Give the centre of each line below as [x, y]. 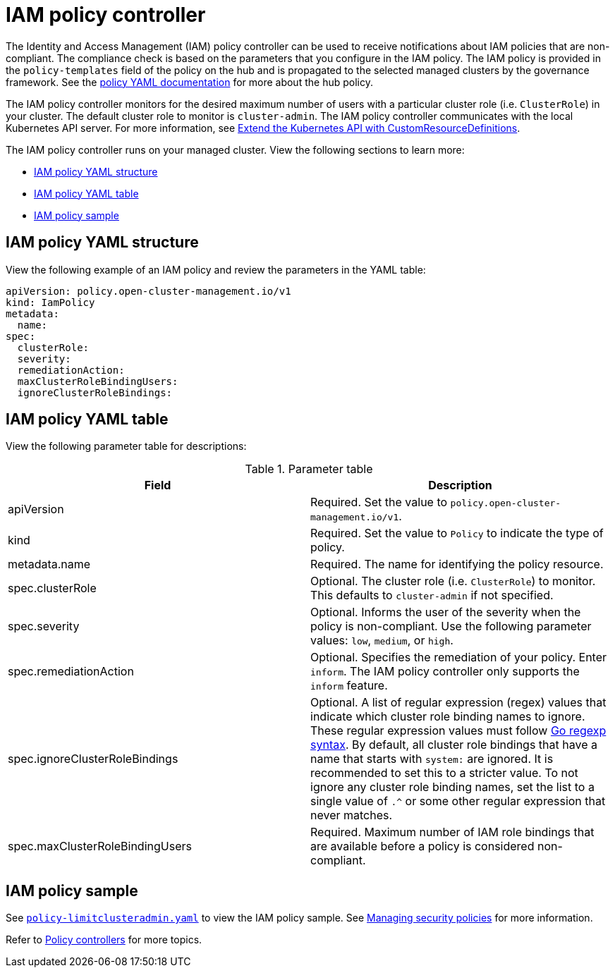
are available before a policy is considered [422, 846]
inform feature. [349, 686]
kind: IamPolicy [50, 302]
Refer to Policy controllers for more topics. [104, 940]
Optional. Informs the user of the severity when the [446, 612]
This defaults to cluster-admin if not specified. [432, 595]
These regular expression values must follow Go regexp [458, 731]
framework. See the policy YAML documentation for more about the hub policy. [189, 82]
